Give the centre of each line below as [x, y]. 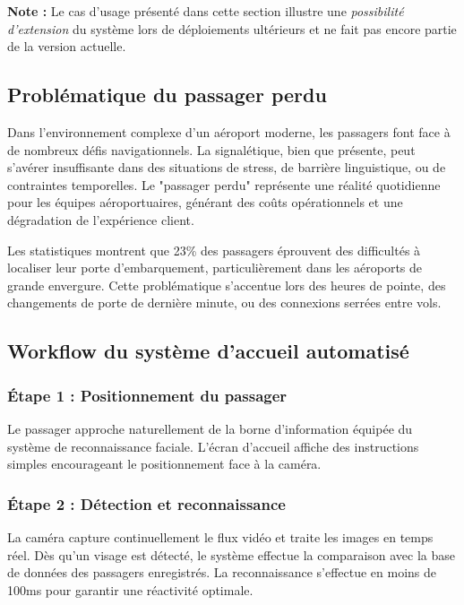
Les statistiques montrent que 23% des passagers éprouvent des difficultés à [214, 250]
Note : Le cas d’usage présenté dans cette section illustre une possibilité [206, 11]
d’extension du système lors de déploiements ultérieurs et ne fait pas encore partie [232, 28]
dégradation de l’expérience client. [101, 219]
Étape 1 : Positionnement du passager [147, 395]
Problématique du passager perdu [167, 95]
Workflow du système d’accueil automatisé [208, 351]
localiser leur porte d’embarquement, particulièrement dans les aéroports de [215, 268]
